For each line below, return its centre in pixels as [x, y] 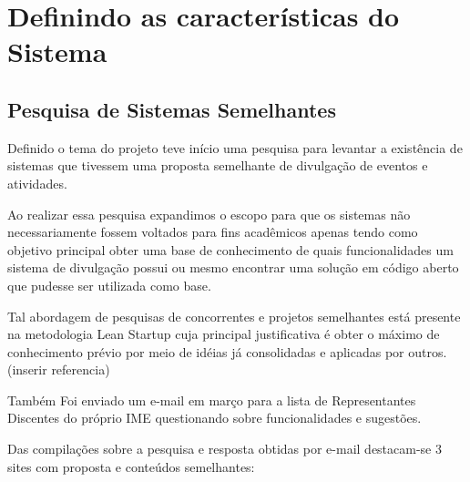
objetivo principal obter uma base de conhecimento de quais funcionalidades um [230, 249]
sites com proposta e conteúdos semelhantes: [131, 466]
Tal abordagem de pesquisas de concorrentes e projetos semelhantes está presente [234, 316]
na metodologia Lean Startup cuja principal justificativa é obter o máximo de [224, 334]
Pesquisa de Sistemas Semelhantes [172, 109]
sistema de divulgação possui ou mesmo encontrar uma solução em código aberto [233, 267]
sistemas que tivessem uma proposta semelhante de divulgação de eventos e [218, 165]
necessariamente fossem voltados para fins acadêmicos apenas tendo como [213, 232]
